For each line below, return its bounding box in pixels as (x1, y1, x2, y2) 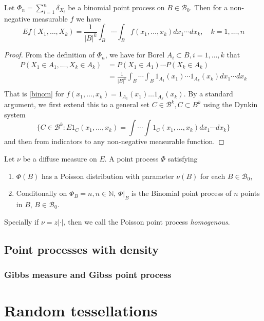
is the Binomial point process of (131, 188, 232, 198)
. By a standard (183, 88, 233, 99)
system (4, 109, 26, 119)
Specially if (4, 216, 39, 227)
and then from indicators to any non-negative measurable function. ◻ (4, 136, 224, 147)
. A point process (104, 153, 159, 164)
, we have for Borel (105, 49, 165, 60)
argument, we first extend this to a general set (4, 99, 150, 110)
